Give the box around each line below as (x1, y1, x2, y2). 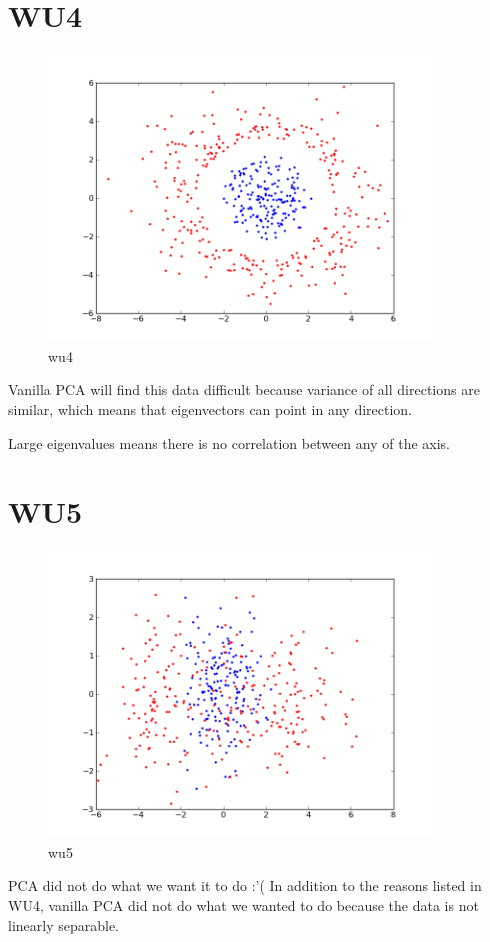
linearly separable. (8, 914, 120, 935)
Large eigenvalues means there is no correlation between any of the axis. (8, 432, 450, 453)
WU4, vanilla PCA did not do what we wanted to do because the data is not (8, 895, 479, 915)
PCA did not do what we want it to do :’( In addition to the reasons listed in (8, 875, 482, 896)
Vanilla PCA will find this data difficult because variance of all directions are (8, 379, 480, 400)
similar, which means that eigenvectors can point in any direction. (8, 398, 413, 419)
